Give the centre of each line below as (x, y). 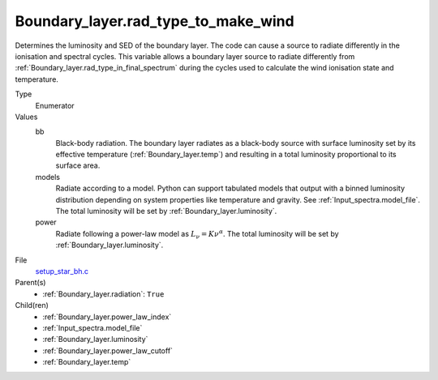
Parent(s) (30, 283)
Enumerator (55, 105)
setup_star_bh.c (62, 271)
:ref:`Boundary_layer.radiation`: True (103, 294)
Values (26, 117)
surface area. (78, 165)
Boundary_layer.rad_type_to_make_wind (155, 21)
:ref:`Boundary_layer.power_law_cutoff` (108, 350)
